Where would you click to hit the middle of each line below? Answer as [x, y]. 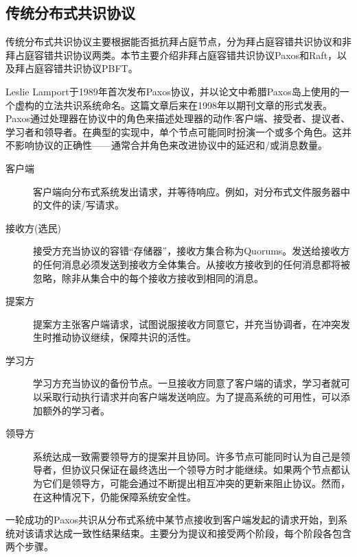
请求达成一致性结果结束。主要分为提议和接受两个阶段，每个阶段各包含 [193, 533]
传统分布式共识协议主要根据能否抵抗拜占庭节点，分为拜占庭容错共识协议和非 [178, 42]
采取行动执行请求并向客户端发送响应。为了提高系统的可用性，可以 [191, 397]
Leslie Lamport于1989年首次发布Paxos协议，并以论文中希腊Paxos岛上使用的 [173, 91]
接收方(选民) [33, 227]
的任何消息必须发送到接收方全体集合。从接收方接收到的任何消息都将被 [192, 264]
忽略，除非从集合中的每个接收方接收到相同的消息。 [148, 277]
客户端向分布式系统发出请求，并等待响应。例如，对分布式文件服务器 [187, 191]
